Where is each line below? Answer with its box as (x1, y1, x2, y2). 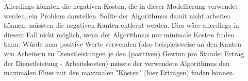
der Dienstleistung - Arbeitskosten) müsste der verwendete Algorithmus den (4, 58, 230, 68)
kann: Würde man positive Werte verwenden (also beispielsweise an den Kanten (4, 39, 241, 49)
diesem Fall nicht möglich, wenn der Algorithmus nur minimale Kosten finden (4, 29, 234, 39)
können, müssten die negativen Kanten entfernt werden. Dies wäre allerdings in (4, 20, 239, 30)
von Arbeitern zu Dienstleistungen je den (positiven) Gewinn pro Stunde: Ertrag (4, 48, 244, 58)
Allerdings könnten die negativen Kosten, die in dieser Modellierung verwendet (4, 1, 238, 11)
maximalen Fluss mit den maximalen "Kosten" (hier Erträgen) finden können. (4, 67, 235, 78)
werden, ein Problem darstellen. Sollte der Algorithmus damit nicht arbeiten (4, 10, 231, 20)
